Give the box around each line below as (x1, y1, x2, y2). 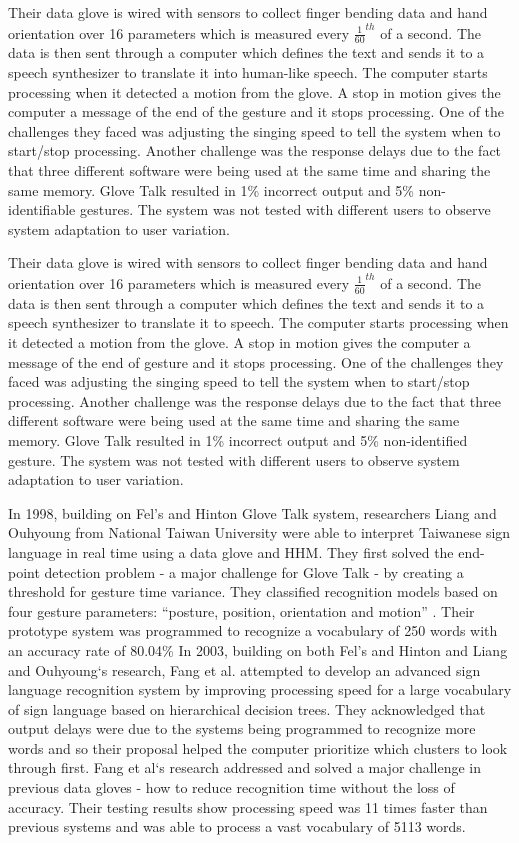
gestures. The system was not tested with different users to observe (79, 199, 491, 220)
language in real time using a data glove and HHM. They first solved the (8, 541, 454, 562)
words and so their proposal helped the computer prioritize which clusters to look (8, 737, 508, 758)
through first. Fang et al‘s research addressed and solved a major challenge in (8, 757, 482, 778)
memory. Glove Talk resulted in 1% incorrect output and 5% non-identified (8, 429, 468, 450)
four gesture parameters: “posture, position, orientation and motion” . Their (8, 600, 475, 621)
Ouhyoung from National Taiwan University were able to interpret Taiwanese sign (8, 522, 511, 543)
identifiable (8, 199, 76, 220)
